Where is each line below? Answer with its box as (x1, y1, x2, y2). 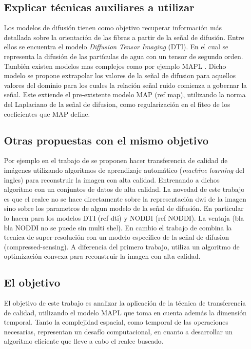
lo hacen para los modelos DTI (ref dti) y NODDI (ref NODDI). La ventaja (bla (4, 212, 244, 223)
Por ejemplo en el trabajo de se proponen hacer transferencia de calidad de (4, 155, 228, 165)
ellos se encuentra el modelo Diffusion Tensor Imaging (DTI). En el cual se (4, 41, 229, 52)
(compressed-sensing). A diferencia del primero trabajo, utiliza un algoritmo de (4, 241, 240, 251)
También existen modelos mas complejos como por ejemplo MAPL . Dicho (4, 61, 226, 71)
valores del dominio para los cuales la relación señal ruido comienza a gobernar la (4, 80, 247, 90)
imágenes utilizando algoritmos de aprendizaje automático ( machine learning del (4, 164, 245, 175)
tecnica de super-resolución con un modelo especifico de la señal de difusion (4, 232, 229, 242)
